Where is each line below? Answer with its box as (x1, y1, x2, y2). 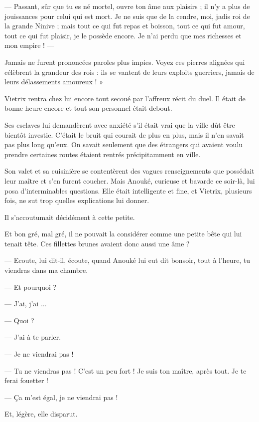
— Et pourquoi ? (4, 281, 57, 292)
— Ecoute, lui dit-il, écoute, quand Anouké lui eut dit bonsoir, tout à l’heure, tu (4, 255, 251, 265)
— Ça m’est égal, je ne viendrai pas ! (4, 392, 118, 402)
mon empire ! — (4, 40, 54, 50)
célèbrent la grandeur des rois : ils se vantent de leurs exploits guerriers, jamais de (4, 66, 255, 77)
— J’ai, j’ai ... (4, 298, 47, 309)
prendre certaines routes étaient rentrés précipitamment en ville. (4, 149, 201, 159)
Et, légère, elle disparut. (4, 409, 78, 419)
